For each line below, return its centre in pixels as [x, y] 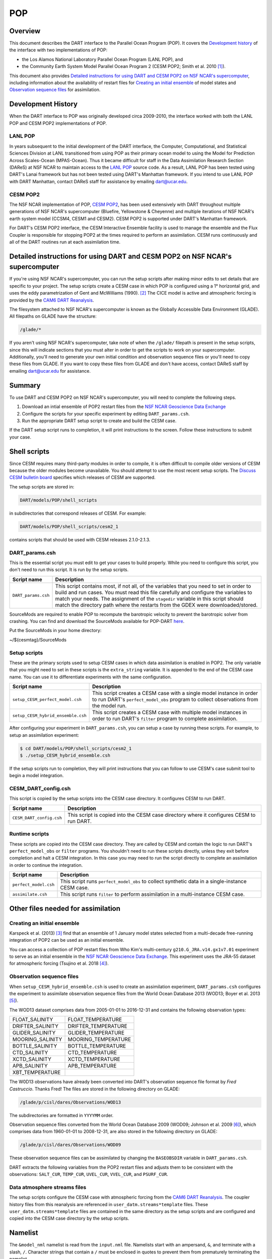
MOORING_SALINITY [37, 1039]
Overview [25, 31]
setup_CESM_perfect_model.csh [47, 699]
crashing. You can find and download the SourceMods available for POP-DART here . [97, 621]
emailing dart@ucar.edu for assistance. [50, 371]
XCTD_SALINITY [32, 1059]
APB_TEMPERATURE [92, 1066]
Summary [25, 385]
